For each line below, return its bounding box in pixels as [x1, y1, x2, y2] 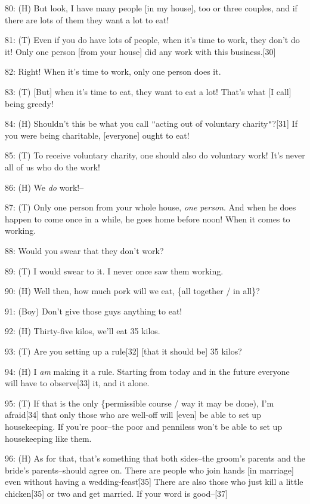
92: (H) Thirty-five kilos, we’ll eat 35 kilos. [5, 325, 160, 337]
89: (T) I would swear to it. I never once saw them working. [5, 264, 224, 277]
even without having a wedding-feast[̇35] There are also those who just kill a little [5, 475, 303, 488]
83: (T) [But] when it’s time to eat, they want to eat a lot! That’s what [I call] [5, 85, 292, 97]
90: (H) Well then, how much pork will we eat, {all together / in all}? [5, 285, 260, 297]
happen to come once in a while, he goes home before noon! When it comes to [5, 212, 290, 225]
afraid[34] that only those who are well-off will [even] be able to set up [5, 408, 261, 421]
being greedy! [5, 97, 54, 109]
